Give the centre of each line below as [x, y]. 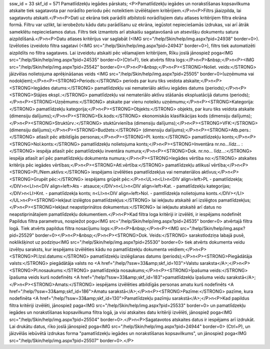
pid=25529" [22, 235]
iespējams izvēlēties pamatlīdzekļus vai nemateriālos [146, 172]
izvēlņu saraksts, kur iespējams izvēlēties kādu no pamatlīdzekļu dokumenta [88, 249]
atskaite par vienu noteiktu [133, 102]
